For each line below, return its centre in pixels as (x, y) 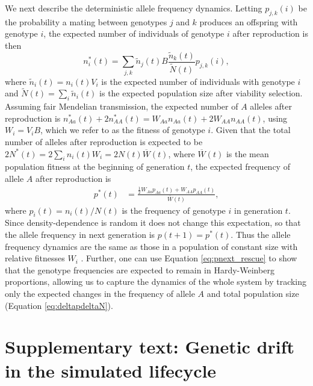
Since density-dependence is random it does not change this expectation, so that (153, 223)
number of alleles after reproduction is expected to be (104, 141)
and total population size (253, 294)
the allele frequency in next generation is (80, 235)
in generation (259, 210)
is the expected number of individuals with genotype (198, 81)
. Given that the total (251, 130)
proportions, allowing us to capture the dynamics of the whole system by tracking (156, 282)
